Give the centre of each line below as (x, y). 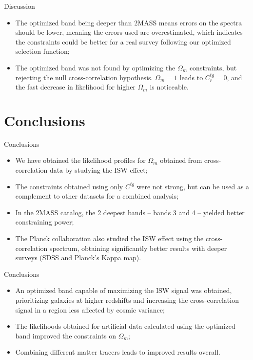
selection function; (42, 51)
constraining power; (45, 222)
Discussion (19, 6)
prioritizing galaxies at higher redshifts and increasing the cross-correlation (127, 300)
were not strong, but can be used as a (193, 186)
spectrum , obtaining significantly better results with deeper (138, 248)
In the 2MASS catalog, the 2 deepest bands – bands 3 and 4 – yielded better (130, 212)
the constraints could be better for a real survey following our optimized (123, 41)
